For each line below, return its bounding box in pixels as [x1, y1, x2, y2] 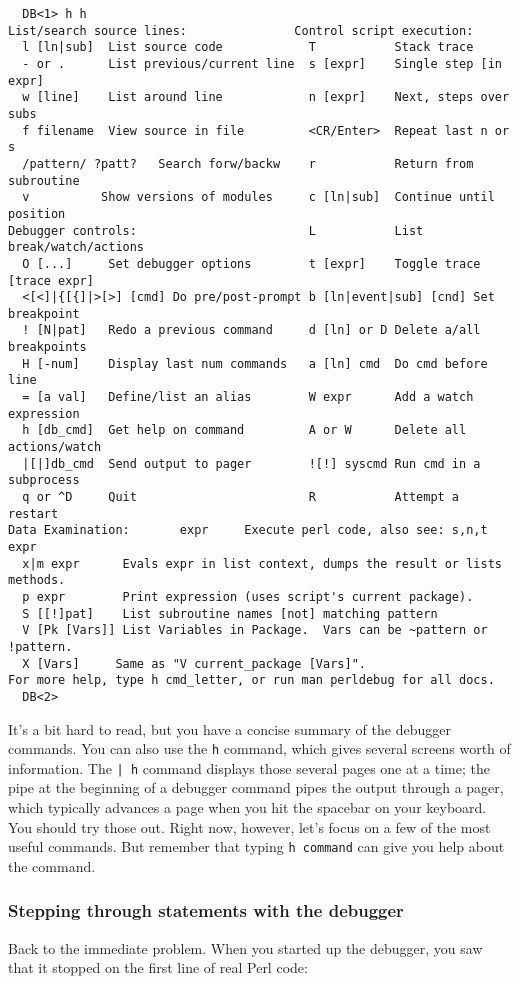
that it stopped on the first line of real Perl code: [8, 957, 308, 978]
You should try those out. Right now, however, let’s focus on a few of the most [8, 816, 491, 837]
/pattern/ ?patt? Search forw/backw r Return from [22, 156, 474, 171]
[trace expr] [8, 273, 94, 288]
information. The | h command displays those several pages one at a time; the [8, 757, 490, 778]
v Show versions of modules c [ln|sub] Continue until [22, 190, 495, 205]
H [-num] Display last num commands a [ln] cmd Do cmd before [22, 356, 488, 371]
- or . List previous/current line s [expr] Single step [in [22, 56, 502, 71]
